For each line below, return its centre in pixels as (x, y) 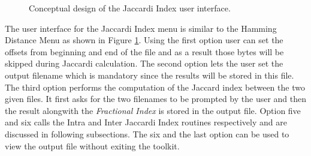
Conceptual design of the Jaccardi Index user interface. (130, 8)
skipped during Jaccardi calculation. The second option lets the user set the (144, 63)
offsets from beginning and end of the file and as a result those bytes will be (144, 51)
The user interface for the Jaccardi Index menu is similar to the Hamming (141, 28)
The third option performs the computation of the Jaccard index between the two (155, 87)
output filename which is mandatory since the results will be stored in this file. (150, 75)
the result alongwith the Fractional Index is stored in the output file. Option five (153, 110)
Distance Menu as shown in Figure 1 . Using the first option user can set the (144, 40)
